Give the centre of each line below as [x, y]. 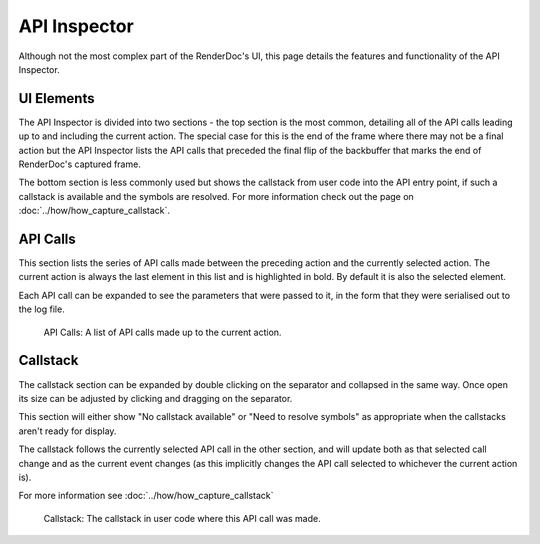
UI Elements [56, 98]
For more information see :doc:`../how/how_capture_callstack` [146, 496]
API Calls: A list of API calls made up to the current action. [162, 332]
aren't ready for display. [67, 431]
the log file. [41, 309]
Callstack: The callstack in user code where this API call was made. [182, 518]
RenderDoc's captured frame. [80, 164]
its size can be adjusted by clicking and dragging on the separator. [155, 398]
